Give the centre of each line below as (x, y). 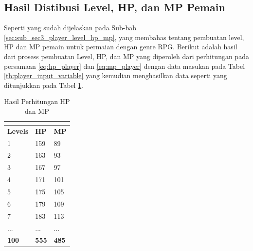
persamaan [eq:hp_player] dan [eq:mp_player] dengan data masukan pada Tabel (125, 66)
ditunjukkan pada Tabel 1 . (44, 85)
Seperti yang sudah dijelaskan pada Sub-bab (70, 28)
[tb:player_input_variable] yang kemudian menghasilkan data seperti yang (116, 75)
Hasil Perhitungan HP (37, 101)
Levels (18, 131)
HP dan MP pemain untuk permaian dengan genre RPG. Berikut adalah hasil (121, 47)
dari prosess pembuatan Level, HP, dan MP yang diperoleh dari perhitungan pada (126, 56)
